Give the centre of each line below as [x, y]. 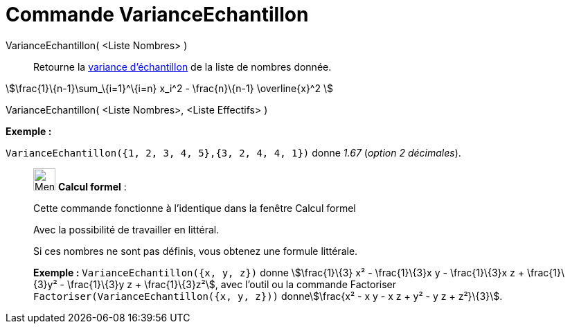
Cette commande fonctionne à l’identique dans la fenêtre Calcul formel [195, 208]
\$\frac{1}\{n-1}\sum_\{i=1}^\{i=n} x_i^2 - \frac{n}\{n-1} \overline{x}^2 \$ [169, 88]
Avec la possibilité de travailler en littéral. [126, 229]
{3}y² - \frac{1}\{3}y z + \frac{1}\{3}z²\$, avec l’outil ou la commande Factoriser [215, 284]
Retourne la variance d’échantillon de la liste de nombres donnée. [182, 66]
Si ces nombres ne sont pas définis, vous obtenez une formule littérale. [196, 251]
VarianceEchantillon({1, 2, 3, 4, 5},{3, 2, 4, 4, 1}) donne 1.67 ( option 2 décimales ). [233, 152]
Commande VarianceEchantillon [157, 15]
